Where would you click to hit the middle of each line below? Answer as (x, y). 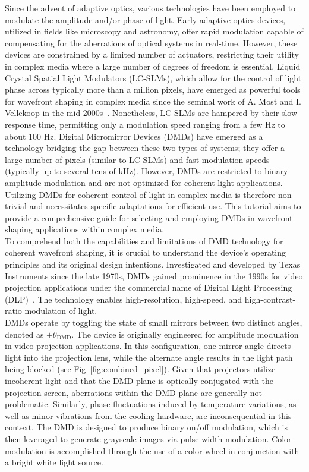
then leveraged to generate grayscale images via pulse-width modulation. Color (148, 438)
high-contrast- (270, 299)
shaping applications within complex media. (85, 229)
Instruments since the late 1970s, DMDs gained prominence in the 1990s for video (154, 276)
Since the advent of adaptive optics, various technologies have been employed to (150, 8)
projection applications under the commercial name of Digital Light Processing (149, 287)
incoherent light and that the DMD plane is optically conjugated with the (139, 380)
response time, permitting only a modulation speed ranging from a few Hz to (145, 124)
